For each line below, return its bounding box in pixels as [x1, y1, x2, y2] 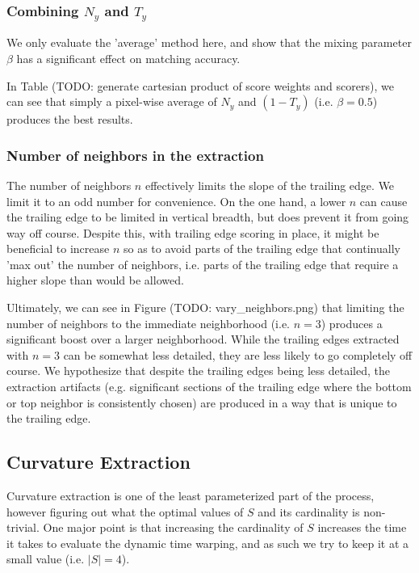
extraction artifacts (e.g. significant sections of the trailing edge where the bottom [6, 378, 412, 395]
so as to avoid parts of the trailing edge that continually [124, 240, 400, 257]
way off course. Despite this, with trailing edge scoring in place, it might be [6, 224, 379, 241]
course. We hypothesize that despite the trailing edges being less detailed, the [6, 362, 390, 379]
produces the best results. [6, 111, 133, 128]
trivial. [6, 519, 40, 536]
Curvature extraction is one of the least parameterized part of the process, [6, 487, 375, 504]
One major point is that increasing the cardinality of [43, 519, 304, 536]
